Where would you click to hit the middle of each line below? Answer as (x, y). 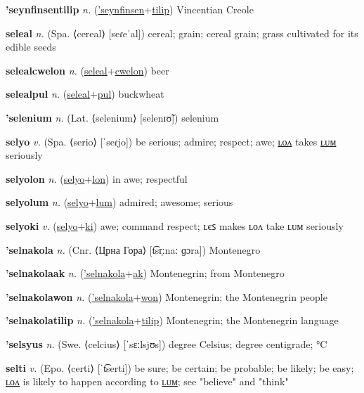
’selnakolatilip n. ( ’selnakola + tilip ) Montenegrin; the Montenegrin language (172, 320)
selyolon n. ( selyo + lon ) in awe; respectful (97, 178)
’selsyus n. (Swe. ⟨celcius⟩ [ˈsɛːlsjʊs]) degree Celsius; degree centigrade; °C (167, 343)
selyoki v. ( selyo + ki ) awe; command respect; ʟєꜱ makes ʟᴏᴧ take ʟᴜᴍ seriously (175, 225)
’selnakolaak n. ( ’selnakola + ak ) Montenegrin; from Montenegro (145, 273)
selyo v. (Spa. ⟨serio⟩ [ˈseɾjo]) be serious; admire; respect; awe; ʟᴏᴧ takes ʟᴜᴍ (171, 141)
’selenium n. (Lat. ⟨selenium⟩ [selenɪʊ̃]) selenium (112, 117)
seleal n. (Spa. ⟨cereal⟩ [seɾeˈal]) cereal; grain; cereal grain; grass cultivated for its (182, 33)
